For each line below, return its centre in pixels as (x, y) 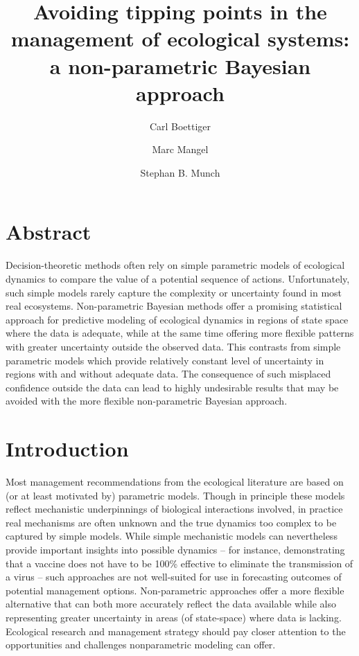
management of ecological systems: (180, 38)
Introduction (67, 449)
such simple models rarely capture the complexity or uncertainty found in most (174, 292)
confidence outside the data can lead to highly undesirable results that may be (172, 387)
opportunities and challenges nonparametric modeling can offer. (141, 645)
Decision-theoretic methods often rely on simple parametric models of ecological (175, 265)
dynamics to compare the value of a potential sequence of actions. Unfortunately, (178, 278)
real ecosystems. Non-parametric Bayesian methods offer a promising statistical (174, 306)
